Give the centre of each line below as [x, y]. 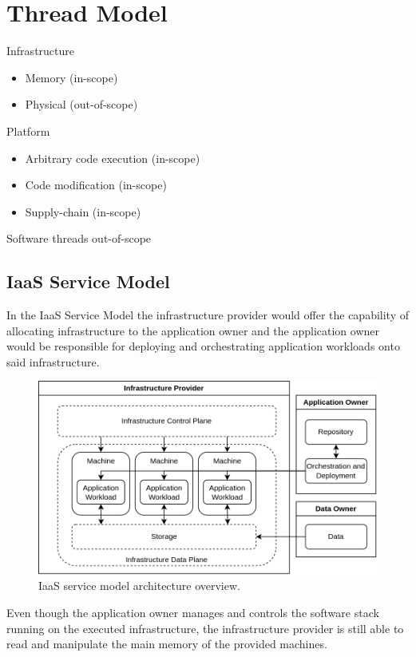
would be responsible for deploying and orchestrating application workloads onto [203, 346]
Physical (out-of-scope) [81, 104]
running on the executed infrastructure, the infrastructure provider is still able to [205, 628]
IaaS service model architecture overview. [139, 586]
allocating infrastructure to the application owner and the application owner [193, 330]
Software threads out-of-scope [79, 238]
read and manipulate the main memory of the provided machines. [167, 644]
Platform [28, 131]
